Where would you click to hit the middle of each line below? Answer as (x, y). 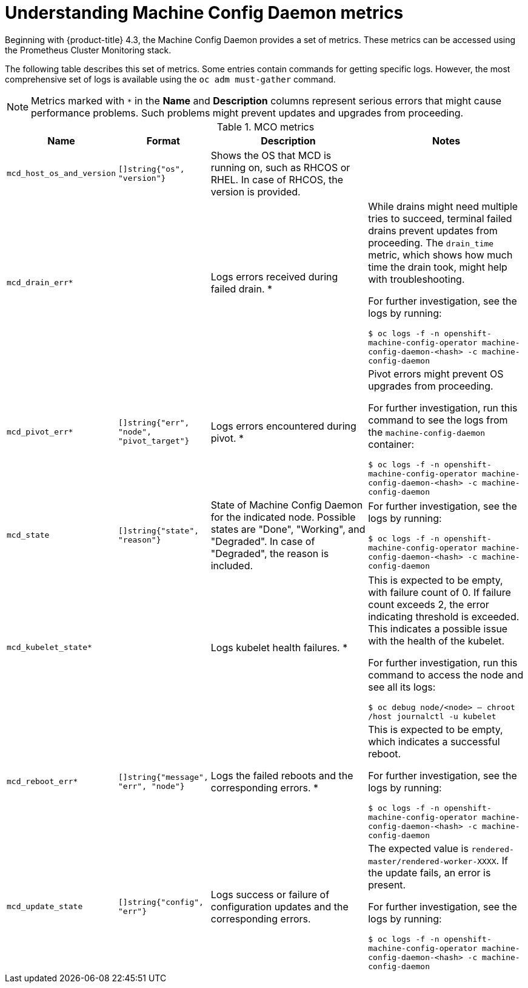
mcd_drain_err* (40, 283)
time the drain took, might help (438, 267)
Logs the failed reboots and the (282, 775)
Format (163, 140)
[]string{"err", (154, 423)
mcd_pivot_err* (40, 432)
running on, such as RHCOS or (280, 167)
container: (391, 444)
